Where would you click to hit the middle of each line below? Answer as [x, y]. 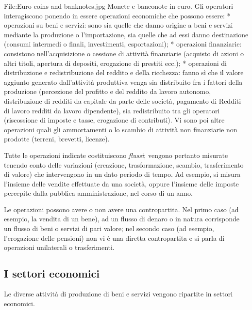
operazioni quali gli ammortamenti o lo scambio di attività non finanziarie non [121, 129]
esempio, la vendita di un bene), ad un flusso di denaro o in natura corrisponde [122, 219]
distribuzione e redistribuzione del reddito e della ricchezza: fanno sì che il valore [124, 72]
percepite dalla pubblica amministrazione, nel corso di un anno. [98, 193]
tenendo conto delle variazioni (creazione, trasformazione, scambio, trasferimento [124, 164]
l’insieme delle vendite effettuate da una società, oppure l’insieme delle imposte [121, 183]
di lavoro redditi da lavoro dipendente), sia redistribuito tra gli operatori [112, 110]
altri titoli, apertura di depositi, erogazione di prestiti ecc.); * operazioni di [115, 63]
